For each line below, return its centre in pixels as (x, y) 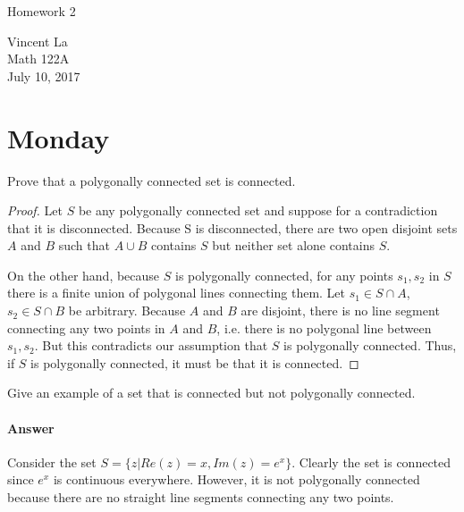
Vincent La (38, 41)
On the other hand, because (84, 275)
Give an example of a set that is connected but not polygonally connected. (211, 393)
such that (84, 245)
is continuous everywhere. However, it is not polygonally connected (236, 479)
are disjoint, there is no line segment (340, 311)
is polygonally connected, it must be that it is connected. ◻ (195, 362)
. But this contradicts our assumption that (151, 345)
